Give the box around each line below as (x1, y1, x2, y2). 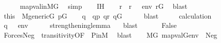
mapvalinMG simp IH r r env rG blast (20, 1, 188, 11)
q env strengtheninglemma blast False (3, 20, 177, 30)
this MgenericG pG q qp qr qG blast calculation (3, 10, 212, 21)
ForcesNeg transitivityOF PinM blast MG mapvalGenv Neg (3, 29, 218, 40)
